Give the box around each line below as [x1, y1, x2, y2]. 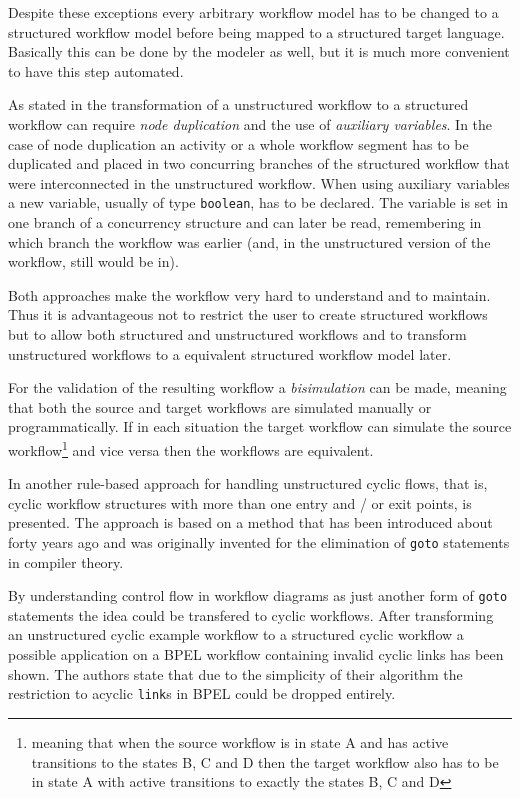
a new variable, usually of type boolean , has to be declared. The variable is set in [8, 192, 509, 213]
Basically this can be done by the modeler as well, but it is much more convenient [8, 41, 510, 62]
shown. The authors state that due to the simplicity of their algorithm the [8, 663, 463, 684]
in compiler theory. [8, 551, 124, 572]
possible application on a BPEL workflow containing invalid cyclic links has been [8, 644, 504, 665]
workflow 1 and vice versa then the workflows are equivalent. [8, 436, 374, 460]
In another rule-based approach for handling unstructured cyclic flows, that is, [8, 473, 488, 494]
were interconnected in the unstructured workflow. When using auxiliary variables [8, 172, 510, 193]
